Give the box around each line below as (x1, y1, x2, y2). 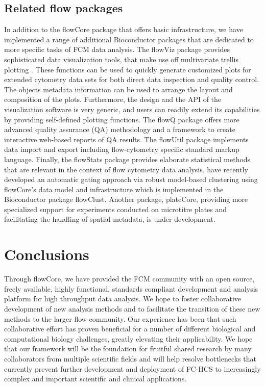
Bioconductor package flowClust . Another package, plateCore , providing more (4, 194, 248, 204)
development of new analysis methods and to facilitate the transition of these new (4, 303, 260, 314)
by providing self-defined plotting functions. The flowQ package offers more (4, 114, 239, 124)
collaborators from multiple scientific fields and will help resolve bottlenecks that (4, 353, 257, 364)
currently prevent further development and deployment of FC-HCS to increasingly (4, 363, 261, 374)
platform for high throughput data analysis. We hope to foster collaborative (4, 293, 242, 304)
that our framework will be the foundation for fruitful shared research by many (4, 343, 252, 354)
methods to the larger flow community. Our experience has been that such (4, 313, 236, 324)
